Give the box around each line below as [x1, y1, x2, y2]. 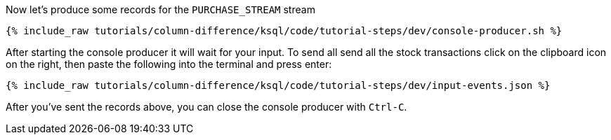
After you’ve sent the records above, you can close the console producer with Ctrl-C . [6, 101, 407, 113]
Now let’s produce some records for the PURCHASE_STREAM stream [6, 3, 315, 15]
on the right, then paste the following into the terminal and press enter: [6, 58, 332, 70]
